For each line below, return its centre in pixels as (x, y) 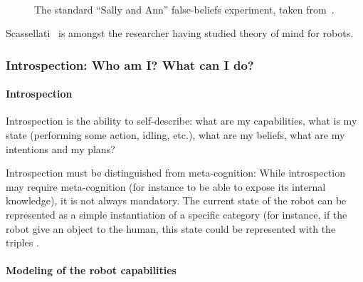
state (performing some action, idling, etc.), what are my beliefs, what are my (175, 135)
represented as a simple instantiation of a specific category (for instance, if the (177, 214)
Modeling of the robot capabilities (91, 270)
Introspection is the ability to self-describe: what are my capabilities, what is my (181, 121)
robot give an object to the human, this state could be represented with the (171, 228)
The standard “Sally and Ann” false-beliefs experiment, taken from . (184, 9)
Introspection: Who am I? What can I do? (130, 64)
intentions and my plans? (60, 148)
